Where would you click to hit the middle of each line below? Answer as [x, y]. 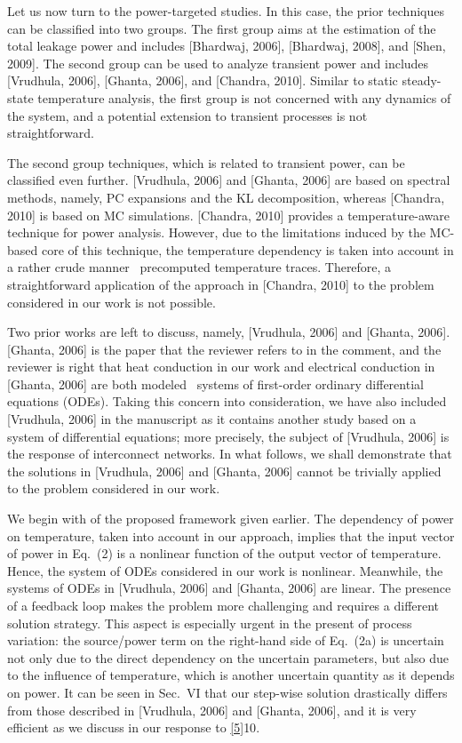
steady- [422, 80]
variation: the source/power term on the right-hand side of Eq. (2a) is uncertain [226, 640]
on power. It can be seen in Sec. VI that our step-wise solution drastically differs [227, 692]
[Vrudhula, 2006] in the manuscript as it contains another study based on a [212, 419]
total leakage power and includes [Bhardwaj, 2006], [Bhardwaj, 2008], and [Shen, [227, 46]
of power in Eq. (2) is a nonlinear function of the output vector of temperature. [224, 553]
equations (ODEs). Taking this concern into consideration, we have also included [227, 401]
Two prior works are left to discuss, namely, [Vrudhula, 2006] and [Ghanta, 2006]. [229, 332]
